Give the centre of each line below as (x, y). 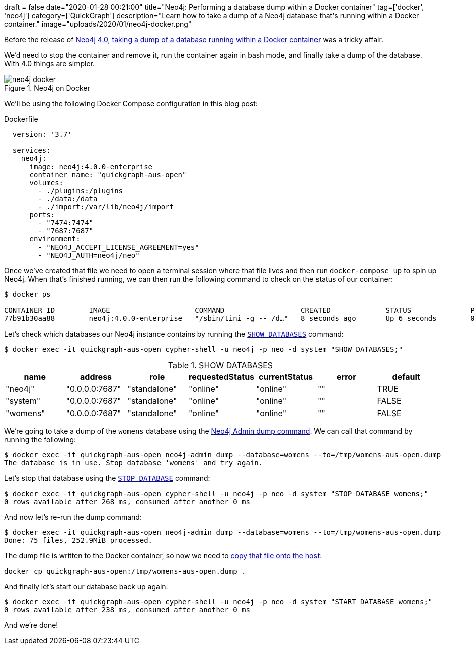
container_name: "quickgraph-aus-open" (108, 175)
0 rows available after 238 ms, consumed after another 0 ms (127, 610)
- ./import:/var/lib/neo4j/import (106, 207)
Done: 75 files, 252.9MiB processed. (78, 540)
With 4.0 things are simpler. (50, 64)
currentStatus (286, 377)
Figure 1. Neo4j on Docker (47, 88)
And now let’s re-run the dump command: (73, 517)
